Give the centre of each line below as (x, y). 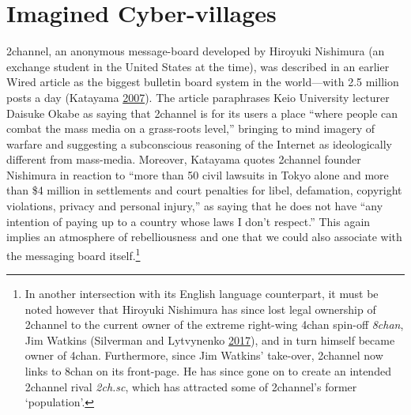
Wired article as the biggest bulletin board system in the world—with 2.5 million (203, 82)
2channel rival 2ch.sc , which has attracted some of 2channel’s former (191, 386)
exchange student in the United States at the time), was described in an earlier (198, 66)
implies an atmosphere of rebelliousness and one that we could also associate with (204, 237)
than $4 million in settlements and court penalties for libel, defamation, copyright (204, 190)
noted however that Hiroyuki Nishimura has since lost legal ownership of (200, 309)
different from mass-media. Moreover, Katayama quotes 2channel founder (184, 159)
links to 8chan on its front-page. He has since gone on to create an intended (208, 371)
